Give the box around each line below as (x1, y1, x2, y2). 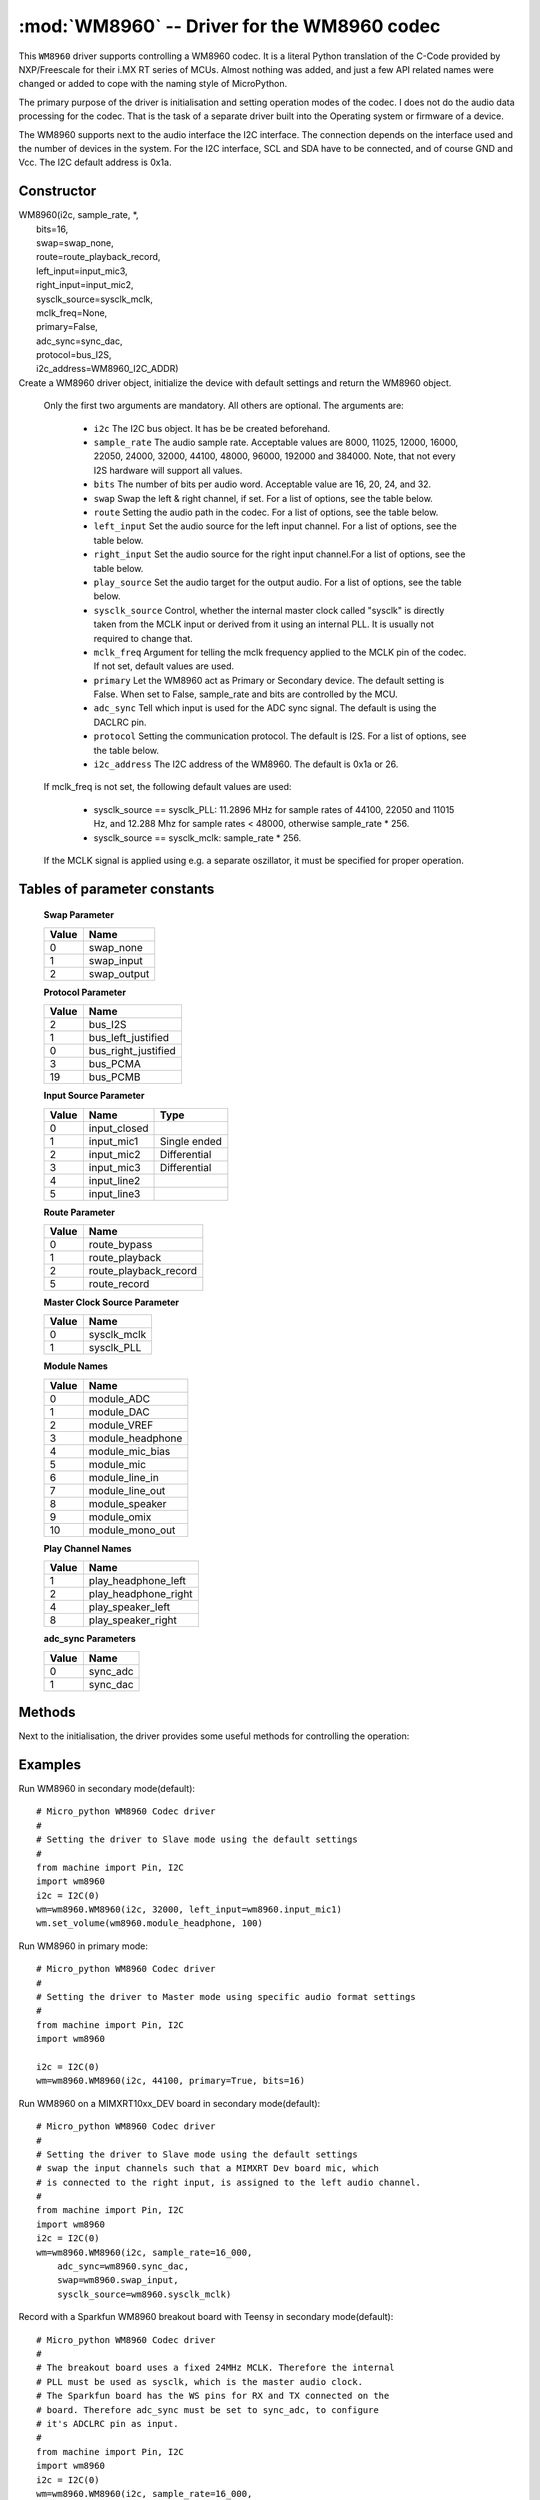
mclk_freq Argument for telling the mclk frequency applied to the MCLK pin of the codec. (93, 646, 467, 658)
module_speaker (88, 1496, 167, 1510)
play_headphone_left (88, 1574, 187, 1588)
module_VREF (88, 1418, 154, 1432)
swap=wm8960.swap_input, (56, 2275, 179, 2286)
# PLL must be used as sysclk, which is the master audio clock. (36, 2376, 364, 2387)
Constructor (18, 183, 97, 200)
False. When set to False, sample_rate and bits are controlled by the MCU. (93, 688, 399, 700)
